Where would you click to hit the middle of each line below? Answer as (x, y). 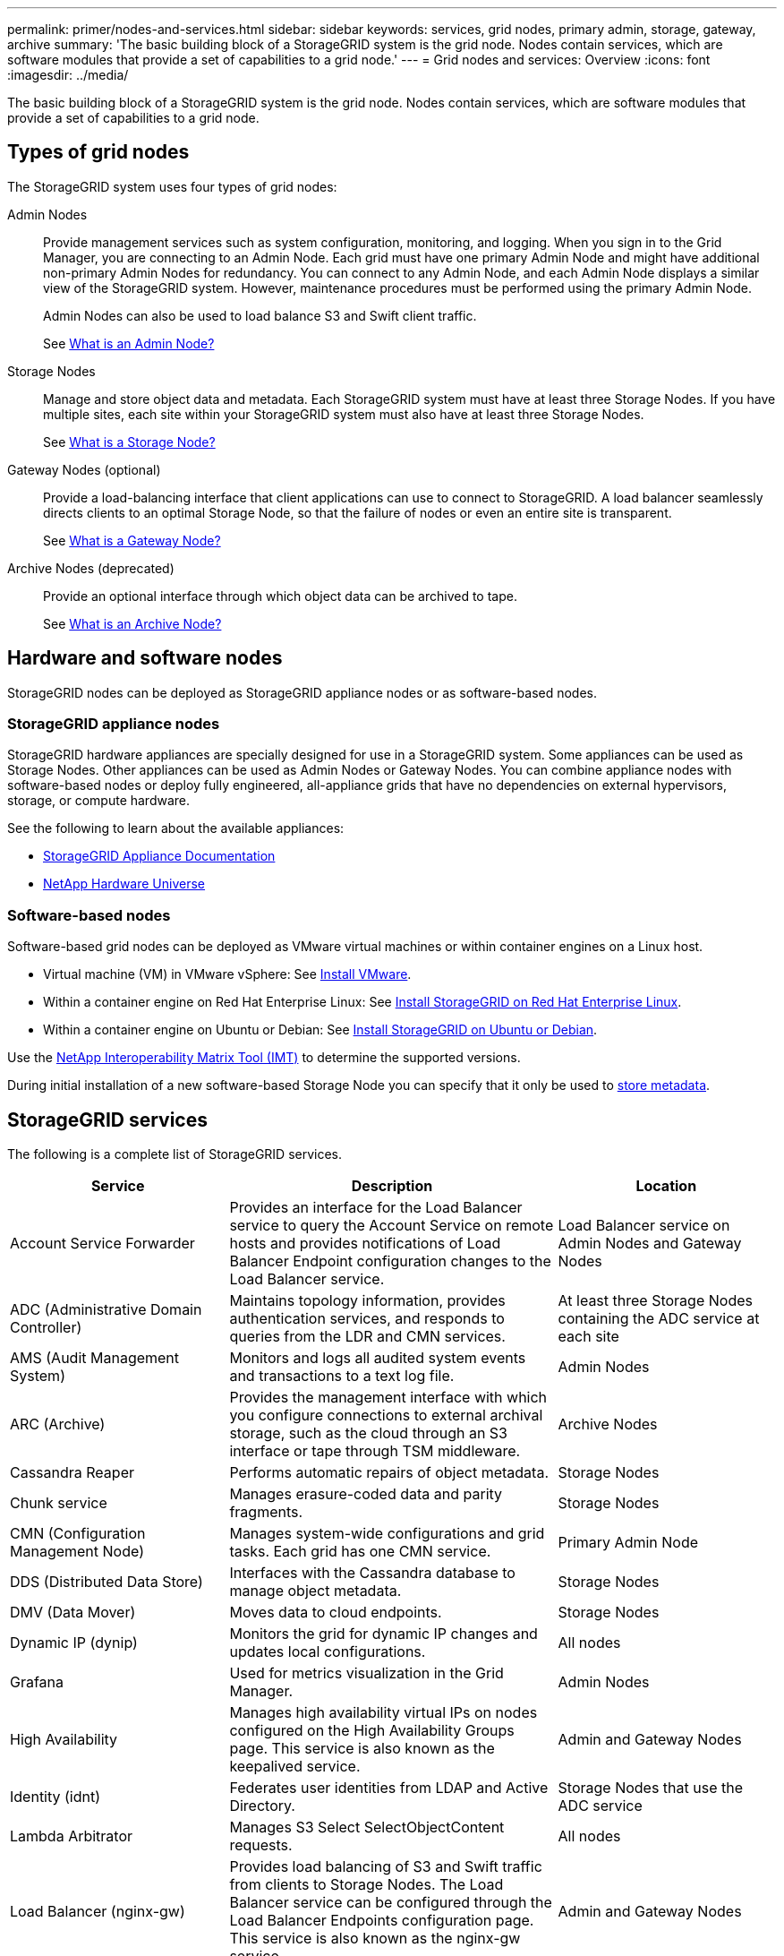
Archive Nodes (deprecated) (91, 568)
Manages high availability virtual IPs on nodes (383, 1713)
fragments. (266, 1512)
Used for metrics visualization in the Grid (366, 1673)
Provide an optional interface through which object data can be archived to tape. (280, 596)
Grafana (37, 1682)
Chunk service (59, 1503)
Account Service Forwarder (102, 1244)
